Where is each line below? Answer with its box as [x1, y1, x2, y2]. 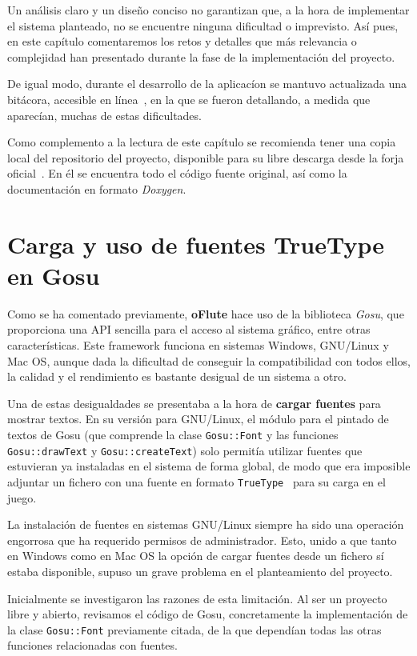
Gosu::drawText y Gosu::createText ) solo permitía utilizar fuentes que [7, 442, 363, 458]
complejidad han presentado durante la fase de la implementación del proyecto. [7, 48, 395, 65]
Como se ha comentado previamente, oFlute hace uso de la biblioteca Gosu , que [7, 305, 404, 322]
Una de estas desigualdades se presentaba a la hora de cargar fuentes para [7, 394, 381, 411]
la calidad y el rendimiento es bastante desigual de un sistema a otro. [7, 368, 347, 385]
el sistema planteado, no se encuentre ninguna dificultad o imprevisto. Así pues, [7, 17, 399, 34]
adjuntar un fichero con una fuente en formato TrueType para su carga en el [7, 473, 386, 490]
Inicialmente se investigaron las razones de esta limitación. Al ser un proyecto [7, 590, 387, 606]
